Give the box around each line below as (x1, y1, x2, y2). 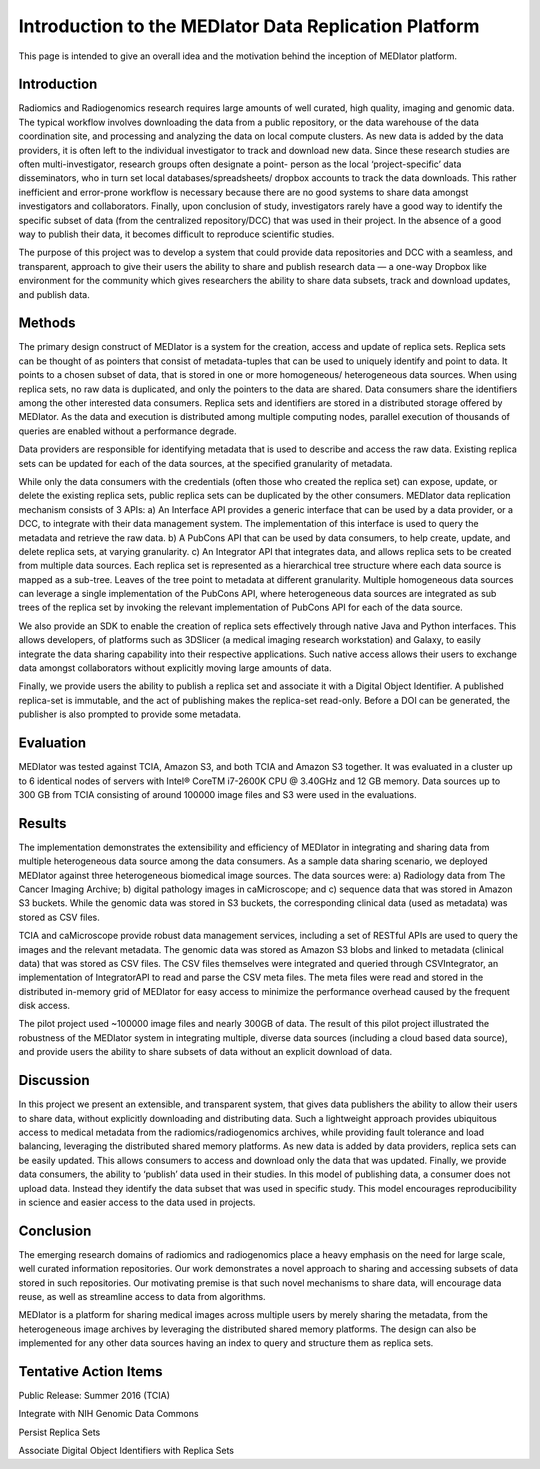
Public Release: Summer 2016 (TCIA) (18, 1390, 170, 1402)
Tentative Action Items (18, 1363, 164, 1380)
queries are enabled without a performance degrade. (18, 425, 237, 437)
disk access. (18, 1000, 70, 1012)
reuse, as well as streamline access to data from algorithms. (18, 1290, 266, 1302)
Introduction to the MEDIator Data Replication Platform (18, 15, 480, 37)
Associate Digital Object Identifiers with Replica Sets (18, 1445, 235, 1457)
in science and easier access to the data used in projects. (18, 1196, 256, 1208)
